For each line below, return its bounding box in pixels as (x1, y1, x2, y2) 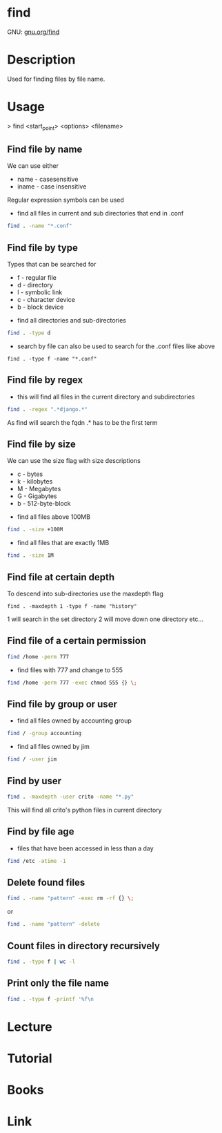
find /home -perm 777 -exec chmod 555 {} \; (7, 679, 137, 686)
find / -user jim (7, 756, 57, 763)
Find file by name (7, 144, 83, 155)
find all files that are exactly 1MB (17, 539, 110, 547)
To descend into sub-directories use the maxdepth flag (7, 589, 164, 598)
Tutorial (7, 1050, 53, 1066)
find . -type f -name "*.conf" (7, 355, 97, 362)
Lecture (7, 1019, 53, 1034)
